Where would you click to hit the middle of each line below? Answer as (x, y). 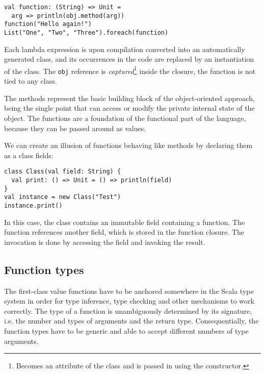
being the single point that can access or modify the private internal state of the (129, 108)
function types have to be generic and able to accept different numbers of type (126, 330)
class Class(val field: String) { (63, 172)
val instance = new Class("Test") (63, 197)
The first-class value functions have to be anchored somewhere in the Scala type (129, 291)
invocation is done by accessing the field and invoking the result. (105, 242)
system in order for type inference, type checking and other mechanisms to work (129, 301)
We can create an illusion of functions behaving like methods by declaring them (128, 145)
